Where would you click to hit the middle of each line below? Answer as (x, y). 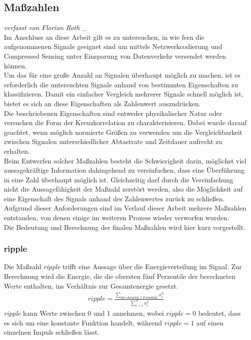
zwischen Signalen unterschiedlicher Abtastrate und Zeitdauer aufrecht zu (113, 141)
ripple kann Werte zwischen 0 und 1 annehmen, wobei (84, 313)
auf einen (210, 322)
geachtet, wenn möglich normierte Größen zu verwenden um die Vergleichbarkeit (123, 132)
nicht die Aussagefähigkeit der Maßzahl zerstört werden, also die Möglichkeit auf (123, 189)
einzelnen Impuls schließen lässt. (52, 332)
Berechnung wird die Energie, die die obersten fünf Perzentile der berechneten (120, 276)
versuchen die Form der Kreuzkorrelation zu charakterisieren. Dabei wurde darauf (125, 122)
